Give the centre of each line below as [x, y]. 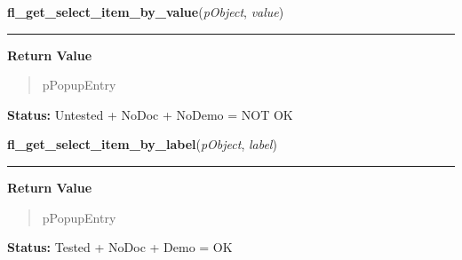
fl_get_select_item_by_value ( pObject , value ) [146, 12]
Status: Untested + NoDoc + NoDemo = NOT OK [150, 114]
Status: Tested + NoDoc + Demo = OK [120, 247]
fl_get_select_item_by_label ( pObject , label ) [142, 144]
